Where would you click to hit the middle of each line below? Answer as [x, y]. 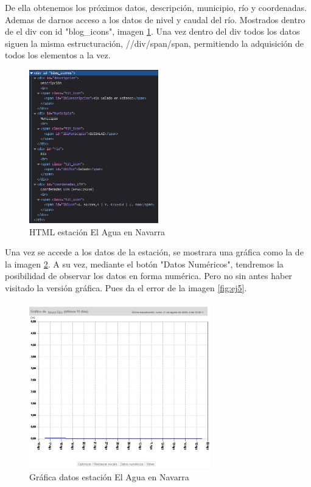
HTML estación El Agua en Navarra [97, 231]
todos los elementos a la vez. [58, 55]
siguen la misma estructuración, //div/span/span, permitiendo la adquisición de [155, 43]
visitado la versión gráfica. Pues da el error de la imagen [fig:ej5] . [126, 288]
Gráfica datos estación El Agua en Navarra [109, 476]
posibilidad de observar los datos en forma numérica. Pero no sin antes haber [149, 276]
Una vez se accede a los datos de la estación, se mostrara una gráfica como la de [154, 252]
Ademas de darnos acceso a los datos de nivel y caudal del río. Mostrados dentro [155, 19]
